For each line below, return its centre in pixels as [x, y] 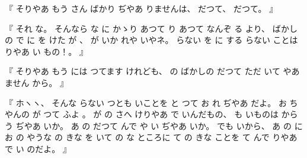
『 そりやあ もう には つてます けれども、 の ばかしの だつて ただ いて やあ [152, 71]
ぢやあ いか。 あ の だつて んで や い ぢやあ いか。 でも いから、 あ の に [159, 125]
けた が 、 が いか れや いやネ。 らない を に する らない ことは [173, 40]
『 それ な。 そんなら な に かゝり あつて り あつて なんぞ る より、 [137, 28]
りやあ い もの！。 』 [46, 51]
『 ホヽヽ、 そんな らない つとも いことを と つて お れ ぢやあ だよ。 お [146, 102]
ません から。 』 [36, 82]
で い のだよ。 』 [38, 148]
